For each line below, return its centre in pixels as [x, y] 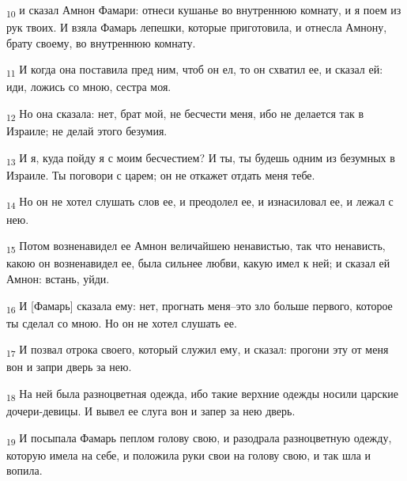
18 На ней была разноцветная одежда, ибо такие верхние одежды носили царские [202, 394]
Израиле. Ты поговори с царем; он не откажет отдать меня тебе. [161, 174]
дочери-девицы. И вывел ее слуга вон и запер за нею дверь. [151, 411]
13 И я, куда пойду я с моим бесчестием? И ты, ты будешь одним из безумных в [201, 158]
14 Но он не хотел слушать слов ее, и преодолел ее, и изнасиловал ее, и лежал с [200, 203]
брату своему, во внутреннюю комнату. [101, 42]
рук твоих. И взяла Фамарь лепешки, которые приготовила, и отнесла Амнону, [197, 27]
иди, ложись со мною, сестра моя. [89, 87]
